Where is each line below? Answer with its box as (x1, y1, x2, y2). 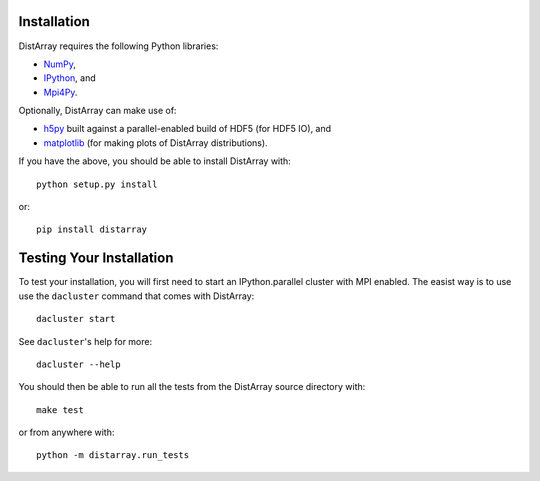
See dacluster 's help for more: (18, 335, 153, 347)
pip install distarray (36, 224, 148, 235)
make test (36, 404, 84, 415)
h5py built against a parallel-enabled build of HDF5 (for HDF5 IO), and (43, 123, 332, 135)
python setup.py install (36, 178, 158, 190)
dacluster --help (36, 358, 121, 370)
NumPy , (43, 58, 77, 70)
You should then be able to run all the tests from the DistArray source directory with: (18, 381, 366, 393)
